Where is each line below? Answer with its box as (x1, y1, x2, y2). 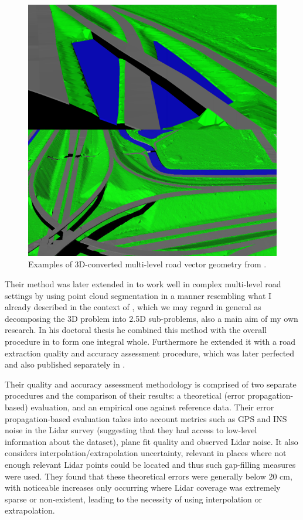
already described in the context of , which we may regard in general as (5, 301, 261, 313)
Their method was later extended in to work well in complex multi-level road (5, 278, 281, 290)
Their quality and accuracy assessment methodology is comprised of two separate (5, 378, 297, 390)
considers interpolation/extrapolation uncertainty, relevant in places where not (5, 447, 287, 459)
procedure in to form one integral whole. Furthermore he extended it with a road (5, 335, 295, 348)
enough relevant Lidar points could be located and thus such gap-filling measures (5, 458, 296, 470)
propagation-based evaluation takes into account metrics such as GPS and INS (5, 412, 287, 424)
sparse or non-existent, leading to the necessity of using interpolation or (5, 492, 262, 505)
